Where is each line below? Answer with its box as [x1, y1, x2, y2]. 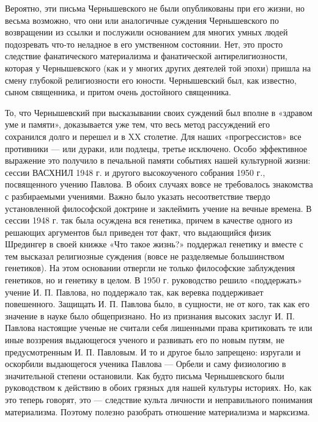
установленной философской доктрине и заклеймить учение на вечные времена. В [5, 202, 312, 214]
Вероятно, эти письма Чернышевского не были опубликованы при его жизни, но [5, 2, 305, 14]
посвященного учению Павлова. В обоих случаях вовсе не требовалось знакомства [5, 178, 313, 191]
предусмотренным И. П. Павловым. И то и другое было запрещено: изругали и [5, 345, 301, 358]
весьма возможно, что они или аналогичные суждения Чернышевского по [5, 13, 279, 26]
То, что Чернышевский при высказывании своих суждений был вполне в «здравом [5, 106, 312, 118]
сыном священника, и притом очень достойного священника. [5, 85, 231, 98]
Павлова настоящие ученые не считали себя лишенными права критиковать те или [5, 321, 312, 334]
